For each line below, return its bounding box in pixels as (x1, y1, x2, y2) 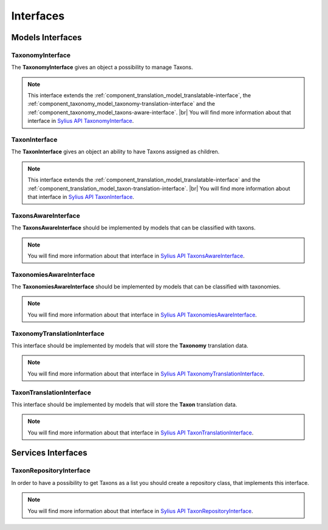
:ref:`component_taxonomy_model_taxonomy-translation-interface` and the (27, 100, 216, 108)
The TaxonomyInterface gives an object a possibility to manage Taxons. (11, 64, 194, 71)
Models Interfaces (11, 32, 82, 43)
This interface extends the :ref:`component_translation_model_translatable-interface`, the (27, 92, 251, 99)
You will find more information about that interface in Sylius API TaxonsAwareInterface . (27, 252, 245, 259)
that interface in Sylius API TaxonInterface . (27, 193, 135, 200)
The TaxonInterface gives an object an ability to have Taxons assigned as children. (11, 148, 220, 155)
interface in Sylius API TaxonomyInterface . (27, 117, 134, 125)
